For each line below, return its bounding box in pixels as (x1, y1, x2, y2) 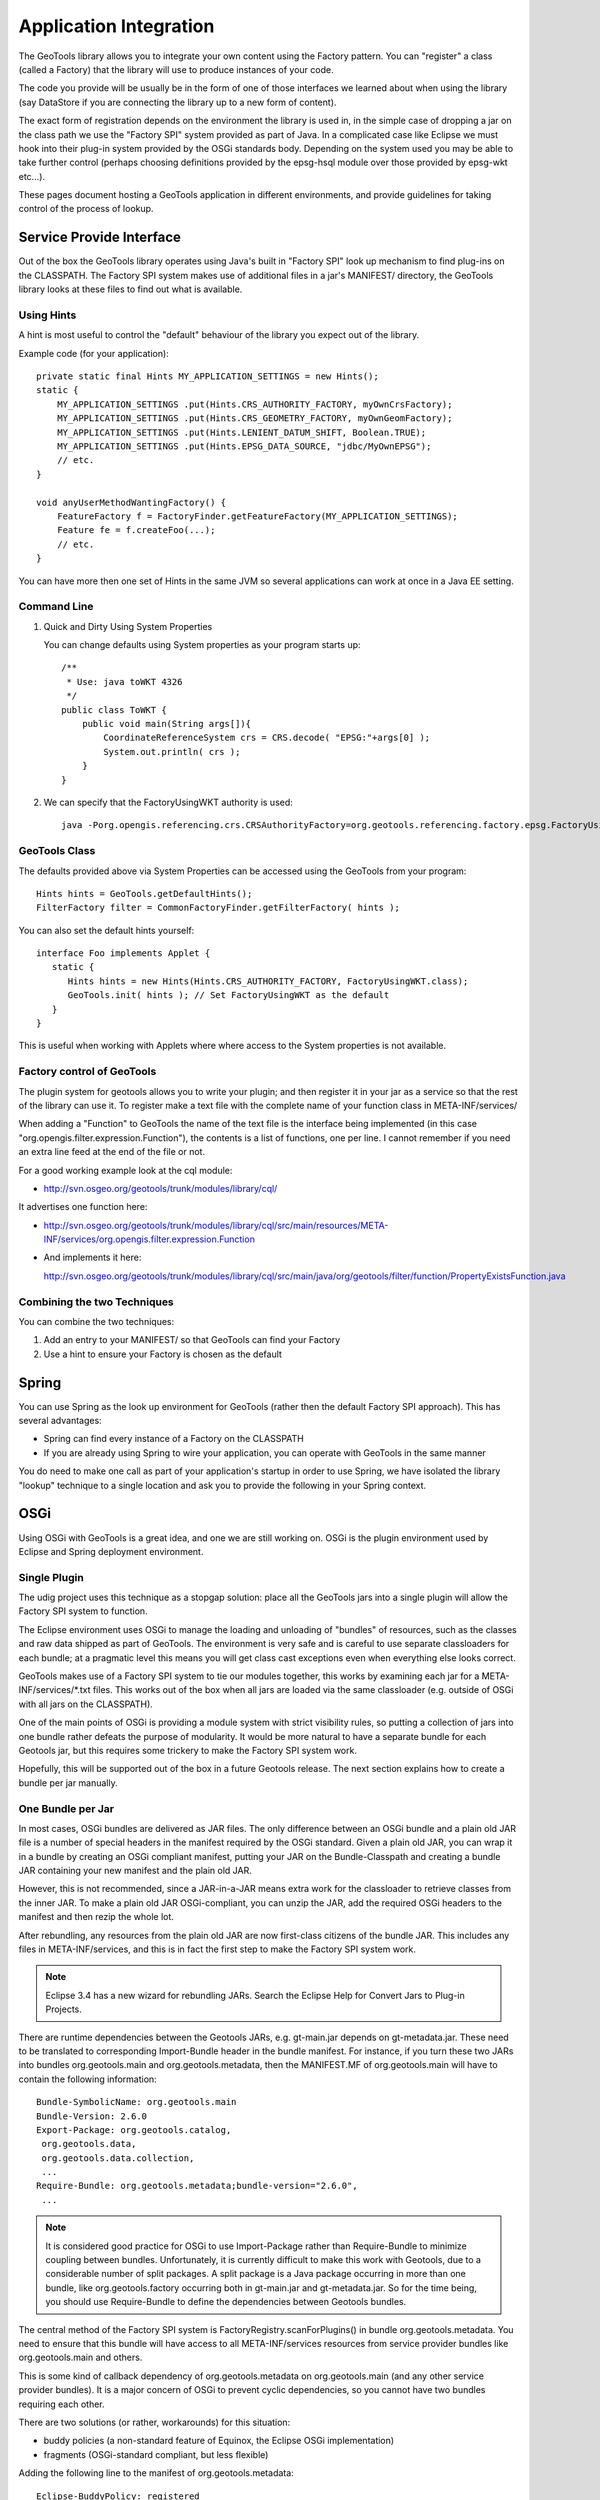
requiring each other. (18, 2398, 105, 2410)
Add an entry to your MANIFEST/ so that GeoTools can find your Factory (43, 1334, 341, 1346)
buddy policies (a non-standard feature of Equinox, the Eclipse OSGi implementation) (43, 2435, 395, 2447)
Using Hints (18, 308, 77, 322)
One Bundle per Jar (18, 1801, 115, 1815)
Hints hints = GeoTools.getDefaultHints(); (36, 888, 253, 899)
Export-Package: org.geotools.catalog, (36, 2124, 232, 2135)
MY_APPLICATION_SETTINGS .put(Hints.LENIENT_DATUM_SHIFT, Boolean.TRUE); (56, 426, 427, 438)
